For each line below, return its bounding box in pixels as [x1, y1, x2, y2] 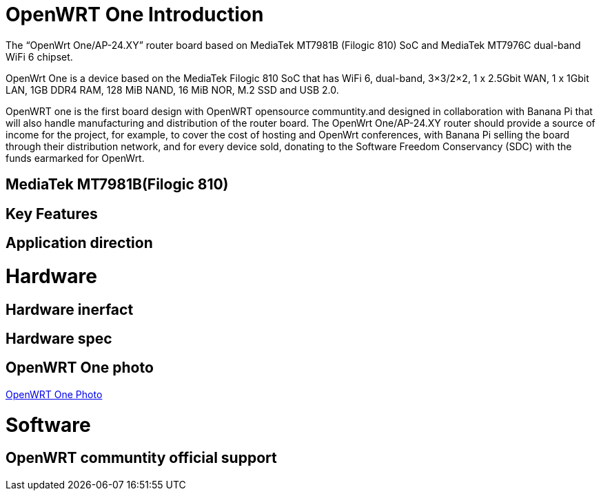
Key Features [6, 205, 98, 223]
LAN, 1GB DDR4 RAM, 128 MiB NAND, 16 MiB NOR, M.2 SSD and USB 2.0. [6, 83, 339, 96]
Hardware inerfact [6, 300, 134, 318]
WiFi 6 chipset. [6, 50, 73, 63]
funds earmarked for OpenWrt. [6, 152, 145, 164]
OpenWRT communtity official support [6, 449, 277, 467]
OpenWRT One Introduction [6, 3, 264, 26]
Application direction [6, 234, 153, 252]
